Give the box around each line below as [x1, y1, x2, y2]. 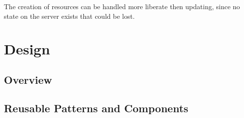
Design [4, 39, 50, 59]
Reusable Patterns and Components [4, 100, 189, 115]
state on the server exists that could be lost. [4, 11, 135, 21]
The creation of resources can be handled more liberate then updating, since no [4, 1, 240, 11]
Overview [4, 72, 52, 87]
